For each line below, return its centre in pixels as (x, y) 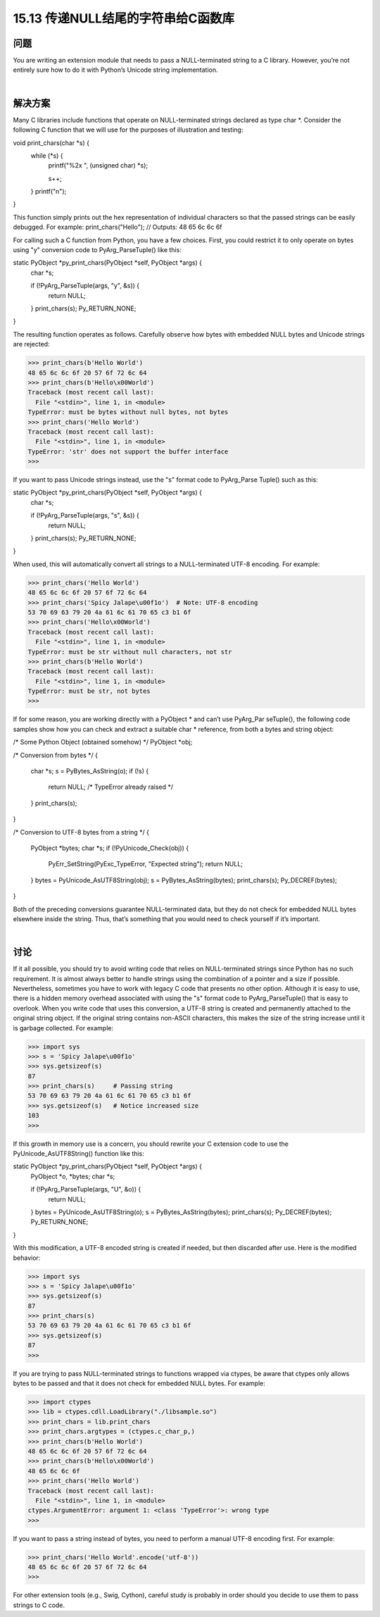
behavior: (27, 1258)
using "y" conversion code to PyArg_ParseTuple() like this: (97, 250)
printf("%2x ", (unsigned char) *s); (98, 166)
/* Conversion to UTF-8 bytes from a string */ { (81, 832)
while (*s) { (47, 156)
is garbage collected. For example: (63, 1028)
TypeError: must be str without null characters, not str (130, 652)
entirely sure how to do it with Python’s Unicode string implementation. (115, 70)
